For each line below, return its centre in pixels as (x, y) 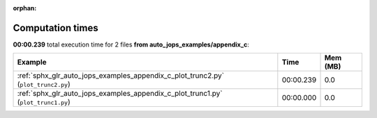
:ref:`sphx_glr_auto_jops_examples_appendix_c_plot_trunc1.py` (120, 94)
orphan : (25, 8)
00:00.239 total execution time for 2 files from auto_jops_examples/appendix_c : (131, 44)
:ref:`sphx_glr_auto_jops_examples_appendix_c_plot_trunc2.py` (121, 76)
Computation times (56, 28)
